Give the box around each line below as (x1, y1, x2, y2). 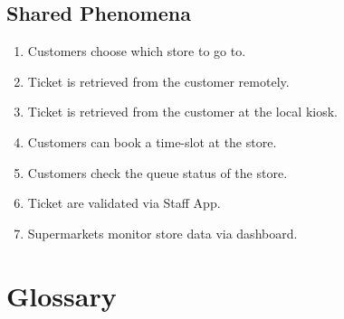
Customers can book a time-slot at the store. (27, 132, 277, 151)
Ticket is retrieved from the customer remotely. (27, 71, 290, 90)
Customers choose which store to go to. (27, 42, 246, 61)
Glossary (6, 277, 117, 314)
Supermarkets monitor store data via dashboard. (27, 223, 298, 242)
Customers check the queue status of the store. (27, 163, 288, 182)
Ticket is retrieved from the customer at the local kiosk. (27, 102, 338, 121)
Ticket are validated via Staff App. (27, 193, 221, 212)
